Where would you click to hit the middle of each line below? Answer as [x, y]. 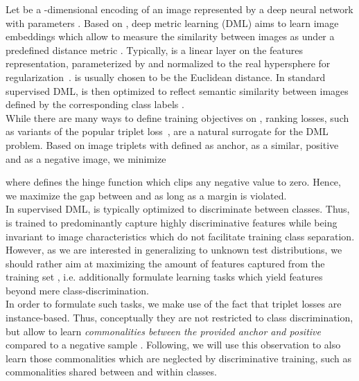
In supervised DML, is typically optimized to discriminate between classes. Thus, [178, 209]
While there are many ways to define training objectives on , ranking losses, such [177, 117]
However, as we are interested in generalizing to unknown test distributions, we [174, 250]
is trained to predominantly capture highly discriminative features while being [172, 222]
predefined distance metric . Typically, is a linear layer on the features [154, 50]
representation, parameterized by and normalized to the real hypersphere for [168, 63]
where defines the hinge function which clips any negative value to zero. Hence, [173, 182]
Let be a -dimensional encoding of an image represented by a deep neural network [179, 9]
